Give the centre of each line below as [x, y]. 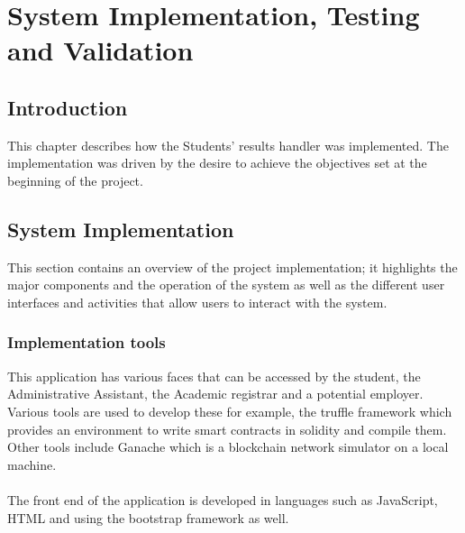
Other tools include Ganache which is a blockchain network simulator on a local [228, 447]
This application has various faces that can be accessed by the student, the [214, 376]
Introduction [68, 107]
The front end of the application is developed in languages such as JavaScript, [223, 499]
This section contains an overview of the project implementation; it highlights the [232, 266]
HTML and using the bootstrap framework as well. [148, 517]
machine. [32, 464]
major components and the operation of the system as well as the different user [226, 285]
